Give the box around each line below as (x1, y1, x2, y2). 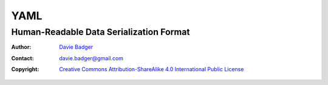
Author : (11, 43, 32, 51)
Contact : (11, 54, 35, 61)
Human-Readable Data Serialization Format (11, 27, 190, 37)
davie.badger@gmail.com (59, 54, 124, 61)
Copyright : (11, 66, 39, 73)
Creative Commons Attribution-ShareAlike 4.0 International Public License (59, 66, 244, 73)
